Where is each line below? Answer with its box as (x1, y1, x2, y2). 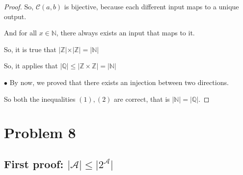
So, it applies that (4, 60, 58, 71)
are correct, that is (114, 93, 170, 104)
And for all (4, 28, 37, 38)
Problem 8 (4, 122, 76, 143)
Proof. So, (4, 1, 34, 11)
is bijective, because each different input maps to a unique (64, 1, 239, 11)
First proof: (4, 156, 64, 171)
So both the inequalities (4, 93, 76, 104)
